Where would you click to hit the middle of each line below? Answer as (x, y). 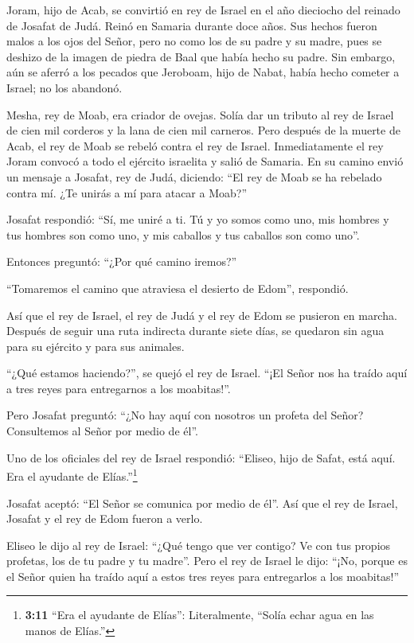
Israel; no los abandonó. (64, 87)
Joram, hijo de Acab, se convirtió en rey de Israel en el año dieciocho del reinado (203, 10)
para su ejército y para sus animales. (96, 346)
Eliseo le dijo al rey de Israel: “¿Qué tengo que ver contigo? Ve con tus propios (199, 545)
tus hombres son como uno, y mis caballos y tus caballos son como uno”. (183, 234)
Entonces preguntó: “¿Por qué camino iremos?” (122, 261)
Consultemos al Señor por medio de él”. (102, 431)
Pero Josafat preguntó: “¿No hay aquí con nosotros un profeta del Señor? (185, 415)
